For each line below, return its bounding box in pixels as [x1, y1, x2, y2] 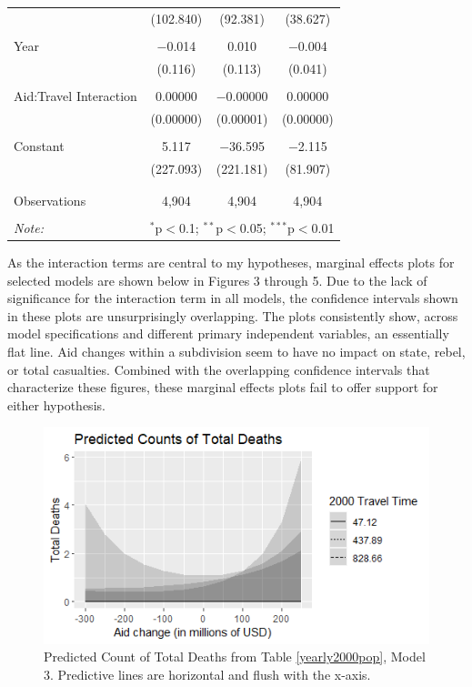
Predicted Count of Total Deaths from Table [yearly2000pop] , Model [44, 647, 426, 666]
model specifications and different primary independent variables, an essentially [7, 324, 449, 343]
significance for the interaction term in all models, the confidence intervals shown [7, 288, 458, 308]
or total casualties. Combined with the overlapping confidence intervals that [7, 359, 430, 379]
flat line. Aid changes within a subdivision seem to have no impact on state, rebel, [7, 342, 466, 361]
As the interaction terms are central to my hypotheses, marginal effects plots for [7, 253, 455, 272]
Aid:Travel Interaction [14, 86, 137, 105]
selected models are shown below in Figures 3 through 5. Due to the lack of [7, 270, 427, 289]
